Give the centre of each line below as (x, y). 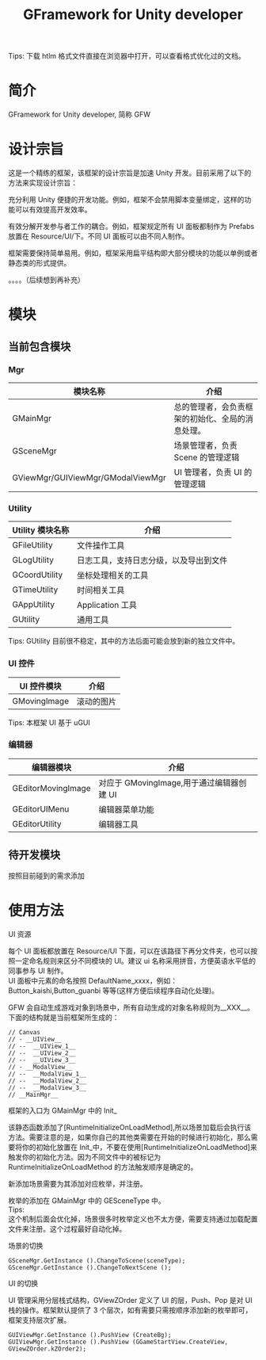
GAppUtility (34, 605)
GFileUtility (32, 545)
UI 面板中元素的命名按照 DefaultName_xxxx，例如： (93, 980)
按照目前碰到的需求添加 (46, 875)
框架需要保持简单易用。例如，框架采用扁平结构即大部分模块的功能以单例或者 (133, 253)
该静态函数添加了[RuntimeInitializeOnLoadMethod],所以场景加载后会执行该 (130, 1127)
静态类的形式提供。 (40, 263)
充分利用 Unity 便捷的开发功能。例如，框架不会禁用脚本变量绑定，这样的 (126, 200)
